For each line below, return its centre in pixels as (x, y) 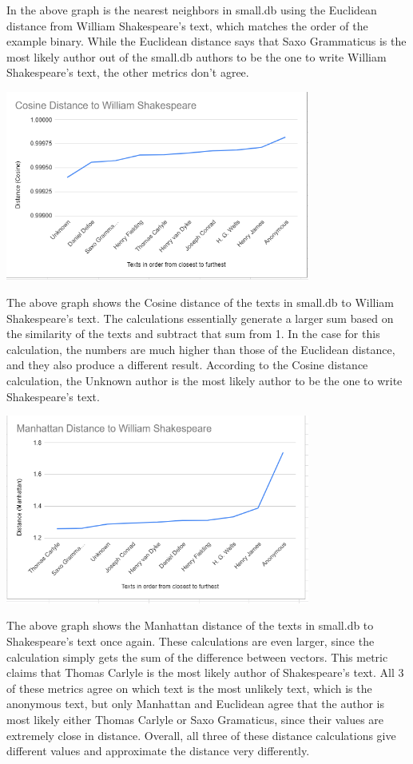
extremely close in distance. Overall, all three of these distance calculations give (201, 735)
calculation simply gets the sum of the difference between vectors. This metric (197, 657)
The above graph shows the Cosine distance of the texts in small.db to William (201, 302)
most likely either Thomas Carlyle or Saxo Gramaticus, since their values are (195, 719)
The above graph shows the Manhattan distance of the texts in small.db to (190, 625)
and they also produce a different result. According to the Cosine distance (187, 365)
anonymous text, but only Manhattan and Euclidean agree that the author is (195, 704)
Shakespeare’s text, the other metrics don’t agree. (128, 72)
